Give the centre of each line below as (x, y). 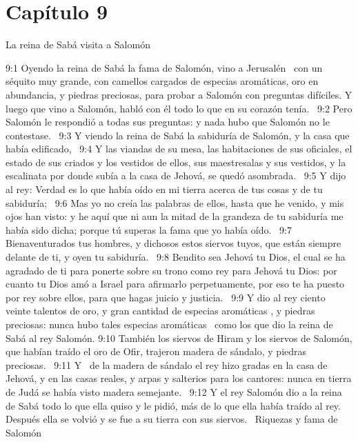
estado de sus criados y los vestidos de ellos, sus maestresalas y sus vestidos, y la (176, 162)
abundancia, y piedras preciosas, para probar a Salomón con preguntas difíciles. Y (179, 94)
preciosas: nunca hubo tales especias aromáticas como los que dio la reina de (169, 324)
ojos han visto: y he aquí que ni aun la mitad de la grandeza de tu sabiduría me (175, 216)
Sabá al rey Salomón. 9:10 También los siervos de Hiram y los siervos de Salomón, (179, 338)
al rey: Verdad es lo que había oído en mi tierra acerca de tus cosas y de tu (164, 189)
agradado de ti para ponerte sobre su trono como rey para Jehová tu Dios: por (171, 270)
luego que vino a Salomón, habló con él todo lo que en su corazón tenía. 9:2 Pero (179, 108)
